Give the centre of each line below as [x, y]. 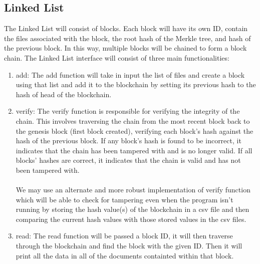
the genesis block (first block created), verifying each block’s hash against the [135, 130]
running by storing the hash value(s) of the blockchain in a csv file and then [133, 209]
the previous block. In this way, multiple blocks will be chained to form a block [125, 48]
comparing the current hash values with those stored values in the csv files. [131, 219]
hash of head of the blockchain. [64, 94]
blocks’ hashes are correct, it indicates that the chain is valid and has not [128, 160]
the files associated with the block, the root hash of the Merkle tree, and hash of [127, 38]
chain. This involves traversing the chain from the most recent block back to [133, 120]
